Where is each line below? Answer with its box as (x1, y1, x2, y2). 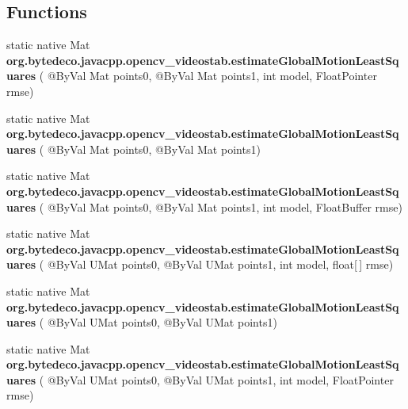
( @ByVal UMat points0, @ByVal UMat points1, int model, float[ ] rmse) (39, 256, 394, 273)
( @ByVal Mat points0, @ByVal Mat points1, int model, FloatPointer (39, 67, 377, 84)
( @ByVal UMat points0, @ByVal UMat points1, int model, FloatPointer (39, 371, 394, 388)
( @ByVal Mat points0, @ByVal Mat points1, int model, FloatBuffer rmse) (39, 198, 402, 215)
